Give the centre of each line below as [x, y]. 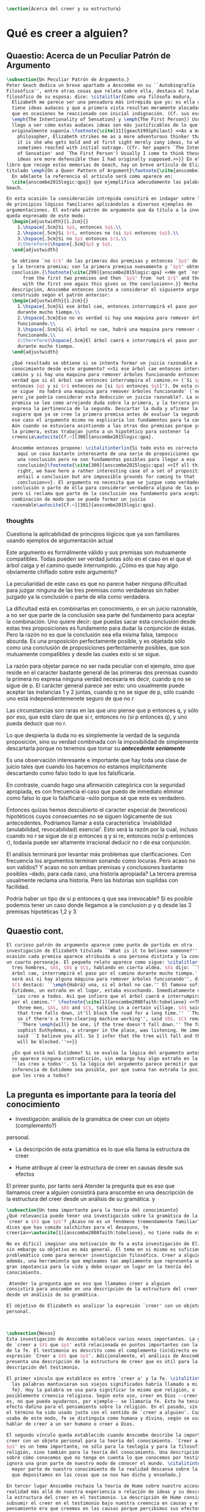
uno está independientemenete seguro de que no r [70, 698]
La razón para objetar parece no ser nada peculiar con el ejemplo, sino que [101, 666]
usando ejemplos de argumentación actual [60, 541]
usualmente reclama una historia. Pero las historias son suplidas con [92, 880]
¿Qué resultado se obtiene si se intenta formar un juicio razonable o [105, 363]
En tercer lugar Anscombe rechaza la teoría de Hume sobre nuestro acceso [103, 1486]
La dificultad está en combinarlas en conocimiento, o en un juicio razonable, [102, 608]
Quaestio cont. [35, 931]
